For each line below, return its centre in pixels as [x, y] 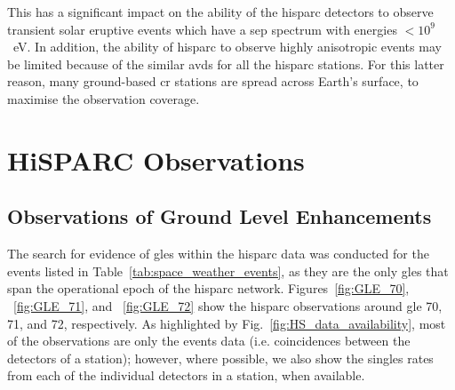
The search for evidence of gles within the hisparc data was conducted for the [218, 254]
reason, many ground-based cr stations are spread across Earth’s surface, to [213, 81]
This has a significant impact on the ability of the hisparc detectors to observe [220, 12]
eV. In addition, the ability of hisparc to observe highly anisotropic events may [227, 47]
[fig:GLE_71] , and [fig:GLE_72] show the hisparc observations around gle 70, [228, 305]
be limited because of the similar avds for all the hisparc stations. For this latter [226, 64]
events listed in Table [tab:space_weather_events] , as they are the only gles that [228, 271]
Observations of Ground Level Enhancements [220, 216]
